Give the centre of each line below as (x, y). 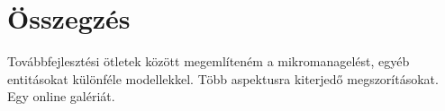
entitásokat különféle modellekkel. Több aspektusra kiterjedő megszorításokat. (223, 78)
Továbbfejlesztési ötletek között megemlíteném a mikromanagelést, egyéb (209, 61)
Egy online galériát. (61, 96)
